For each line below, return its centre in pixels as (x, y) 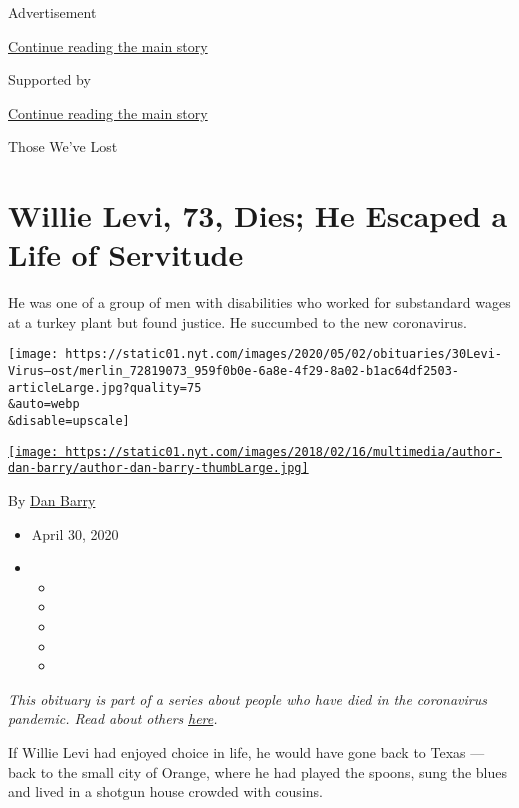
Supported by (49, 79)
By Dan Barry (52, 500)
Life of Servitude (126, 254)
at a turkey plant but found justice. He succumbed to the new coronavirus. (237, 321)
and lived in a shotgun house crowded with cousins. (165, 791)
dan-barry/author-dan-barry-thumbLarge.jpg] (158, 468)
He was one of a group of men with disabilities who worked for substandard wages (259, 302)
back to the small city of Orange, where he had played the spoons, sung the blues (257, 771)
